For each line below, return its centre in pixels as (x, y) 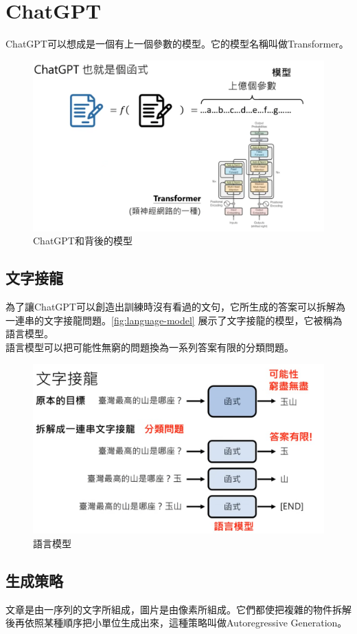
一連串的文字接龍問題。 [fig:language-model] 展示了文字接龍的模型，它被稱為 (174, 320)
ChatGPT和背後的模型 (83, 241)
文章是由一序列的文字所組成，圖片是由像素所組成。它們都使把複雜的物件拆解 (178, 609)
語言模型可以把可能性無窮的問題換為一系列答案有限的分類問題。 (150, 347)
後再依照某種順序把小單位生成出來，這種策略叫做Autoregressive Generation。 (176, 623)
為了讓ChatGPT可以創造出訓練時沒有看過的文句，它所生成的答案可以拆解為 (175, 307)
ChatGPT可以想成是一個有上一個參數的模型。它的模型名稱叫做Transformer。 (177, 44)
